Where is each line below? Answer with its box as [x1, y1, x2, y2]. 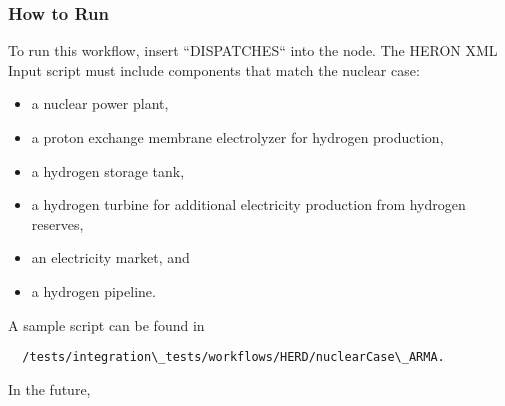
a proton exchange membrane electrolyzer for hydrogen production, [31, 127, 444, 147]
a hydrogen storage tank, [31, 160, 185, 181]
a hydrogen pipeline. [31, 280, 156, 301]
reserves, [31, 213, 84, 234]
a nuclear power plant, [31, 93, 169, 114]
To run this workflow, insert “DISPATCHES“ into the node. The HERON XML [8, 40, 498, 61]
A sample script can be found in [8, 314, 205, 335]
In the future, [8, 378, 91, 399]
